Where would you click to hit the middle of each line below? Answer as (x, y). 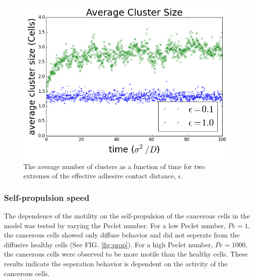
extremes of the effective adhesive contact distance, (100, 176)
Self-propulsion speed (47, 197)
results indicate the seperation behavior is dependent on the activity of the (116, 263)
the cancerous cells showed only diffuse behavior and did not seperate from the (122, 235)
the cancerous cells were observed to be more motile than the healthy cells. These (126, 254)
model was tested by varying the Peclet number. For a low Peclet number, (115, 225)
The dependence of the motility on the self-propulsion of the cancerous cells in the (127, 215)
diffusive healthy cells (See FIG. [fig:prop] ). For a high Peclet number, (108, 244)
